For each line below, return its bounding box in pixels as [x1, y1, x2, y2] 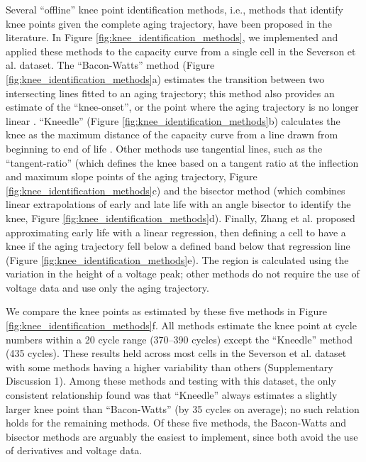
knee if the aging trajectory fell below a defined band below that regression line [6, 238, 350, 253]
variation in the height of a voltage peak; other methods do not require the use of [6, 266, 360, 281]
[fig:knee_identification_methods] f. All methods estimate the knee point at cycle [6, 318, 357, 333]
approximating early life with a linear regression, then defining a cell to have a [6, 224, 346, 239]
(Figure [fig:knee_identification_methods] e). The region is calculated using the [6, 252, 349, 267]
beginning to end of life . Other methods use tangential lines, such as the [6, 141, 323, 155]
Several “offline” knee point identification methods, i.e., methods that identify [6, 2, 343, 16]
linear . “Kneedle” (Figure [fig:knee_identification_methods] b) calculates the [6, 113, 340, 128]
